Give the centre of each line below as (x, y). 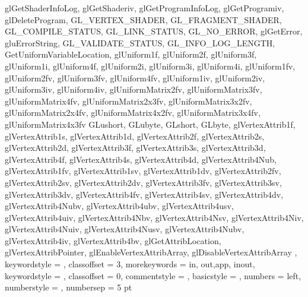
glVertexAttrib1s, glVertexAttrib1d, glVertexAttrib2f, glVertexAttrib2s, (135, 136)
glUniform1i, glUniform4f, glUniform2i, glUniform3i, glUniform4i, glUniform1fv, (150, 66)
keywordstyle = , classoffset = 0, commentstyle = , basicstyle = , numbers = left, (153, 275)
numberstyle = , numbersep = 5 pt (69, 287)
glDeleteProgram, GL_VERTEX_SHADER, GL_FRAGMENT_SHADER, (143, 19)
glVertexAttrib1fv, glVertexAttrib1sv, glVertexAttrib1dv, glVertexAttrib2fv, (143, 171)
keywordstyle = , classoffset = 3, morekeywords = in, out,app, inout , (130, 264)
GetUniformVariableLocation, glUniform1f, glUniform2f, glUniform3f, (131, 54)
